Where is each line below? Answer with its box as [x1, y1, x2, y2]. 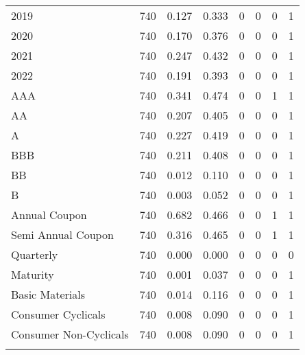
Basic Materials [11, 286, 85, 302]
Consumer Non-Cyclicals [11, 326, 129, 342]
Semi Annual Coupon [11, 227, 114, 242]
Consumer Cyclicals [11, 306, 106, 322]
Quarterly [11, 247, 58, 262]
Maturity [11, 266, 54, 282]
